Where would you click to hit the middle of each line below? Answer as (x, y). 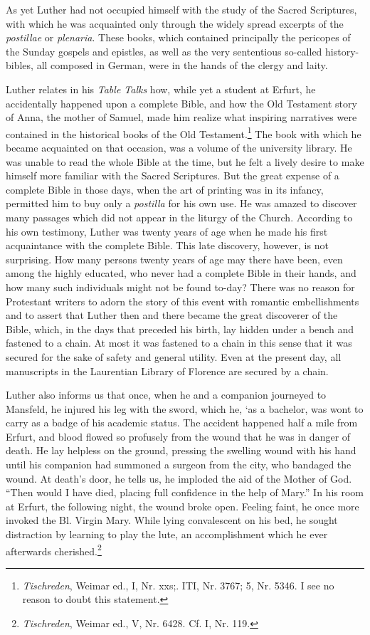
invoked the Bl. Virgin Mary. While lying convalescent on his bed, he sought (172, 520)
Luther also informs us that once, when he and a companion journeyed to (166, 395)
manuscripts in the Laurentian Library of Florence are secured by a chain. (167, 371)
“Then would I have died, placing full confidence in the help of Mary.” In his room (185, 492)
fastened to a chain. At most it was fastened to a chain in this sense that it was (179, 343)
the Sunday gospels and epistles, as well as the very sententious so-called (164, 51)
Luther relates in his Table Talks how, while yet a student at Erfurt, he (161, 89)
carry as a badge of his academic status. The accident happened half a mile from (182, 423)
